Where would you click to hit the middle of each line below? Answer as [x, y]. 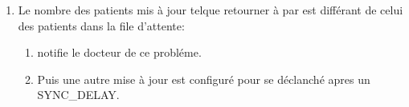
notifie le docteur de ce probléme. [119, 52]
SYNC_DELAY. [78, 95]
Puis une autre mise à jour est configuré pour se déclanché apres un [204, 79]
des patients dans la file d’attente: [101, 25]
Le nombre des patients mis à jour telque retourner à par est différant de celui [211, 10]
